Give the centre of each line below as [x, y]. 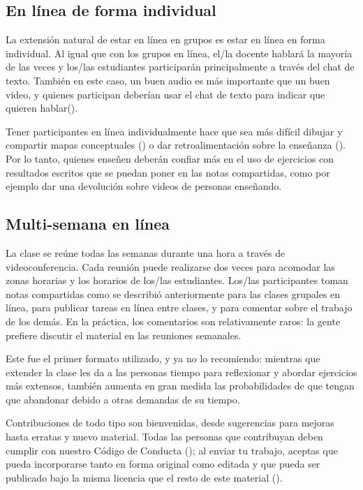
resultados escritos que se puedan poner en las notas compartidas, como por [168, 172]
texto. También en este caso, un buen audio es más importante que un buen [168, 80]
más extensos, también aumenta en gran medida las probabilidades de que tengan [180, 386]
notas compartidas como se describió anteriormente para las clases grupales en [173, 294]
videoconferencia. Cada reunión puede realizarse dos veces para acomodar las [170, 266]
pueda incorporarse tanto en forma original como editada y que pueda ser [163, 464]
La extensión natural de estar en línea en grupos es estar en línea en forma [165, 39]
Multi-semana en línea [88, 224]
